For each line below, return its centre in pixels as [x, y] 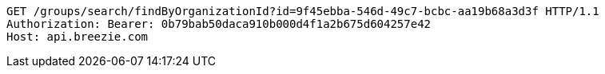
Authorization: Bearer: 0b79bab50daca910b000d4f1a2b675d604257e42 [219, 24]
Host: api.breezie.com [78, 37]
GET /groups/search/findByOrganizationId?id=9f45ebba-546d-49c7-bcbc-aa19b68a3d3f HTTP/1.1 [303, 11]
